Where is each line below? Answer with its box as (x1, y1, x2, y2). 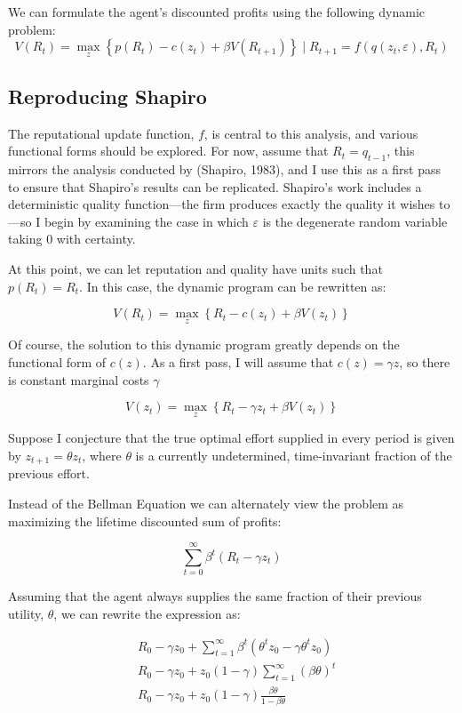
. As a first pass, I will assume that (142, 352, 334, 371)
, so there (399, 352, 450, 371)
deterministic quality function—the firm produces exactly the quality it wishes (8, 195, 435, 213)
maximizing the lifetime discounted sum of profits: (8, 511, 282, 530)
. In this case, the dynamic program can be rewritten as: (79, 276, 386, 295)
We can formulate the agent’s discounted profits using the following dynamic (8, 3, 426, 20)
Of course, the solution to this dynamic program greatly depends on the (8, 335, 400, 354)
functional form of (8, 352, 107, 371)
